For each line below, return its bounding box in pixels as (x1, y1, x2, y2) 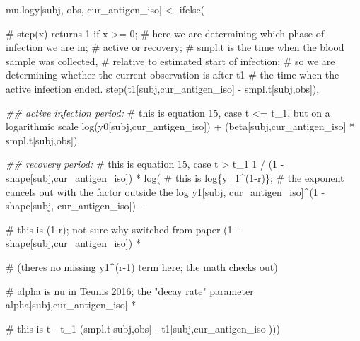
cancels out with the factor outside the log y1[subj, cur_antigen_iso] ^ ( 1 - (6, 184, 325, 199)
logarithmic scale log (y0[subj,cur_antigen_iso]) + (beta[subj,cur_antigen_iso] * (6, 119, 354, 134)
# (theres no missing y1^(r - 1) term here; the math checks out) (6, 259, 278, 274)
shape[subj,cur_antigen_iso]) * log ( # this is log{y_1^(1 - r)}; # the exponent (6, 170, 344, 185)
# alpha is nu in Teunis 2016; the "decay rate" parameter (6, 283, 254, 298)
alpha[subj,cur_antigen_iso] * (6, 297, 137, 312)
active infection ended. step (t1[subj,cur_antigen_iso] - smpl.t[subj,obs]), (6, 81, 320, 96)
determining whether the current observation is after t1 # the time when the (6, 67, 339, 82)
